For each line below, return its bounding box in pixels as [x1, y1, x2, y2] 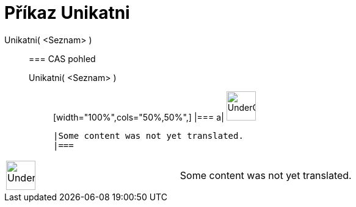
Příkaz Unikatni [4, 2, 130, 23]
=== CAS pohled [29, 53, 96, 64]
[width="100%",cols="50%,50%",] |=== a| [53, 111, 224, 122]
